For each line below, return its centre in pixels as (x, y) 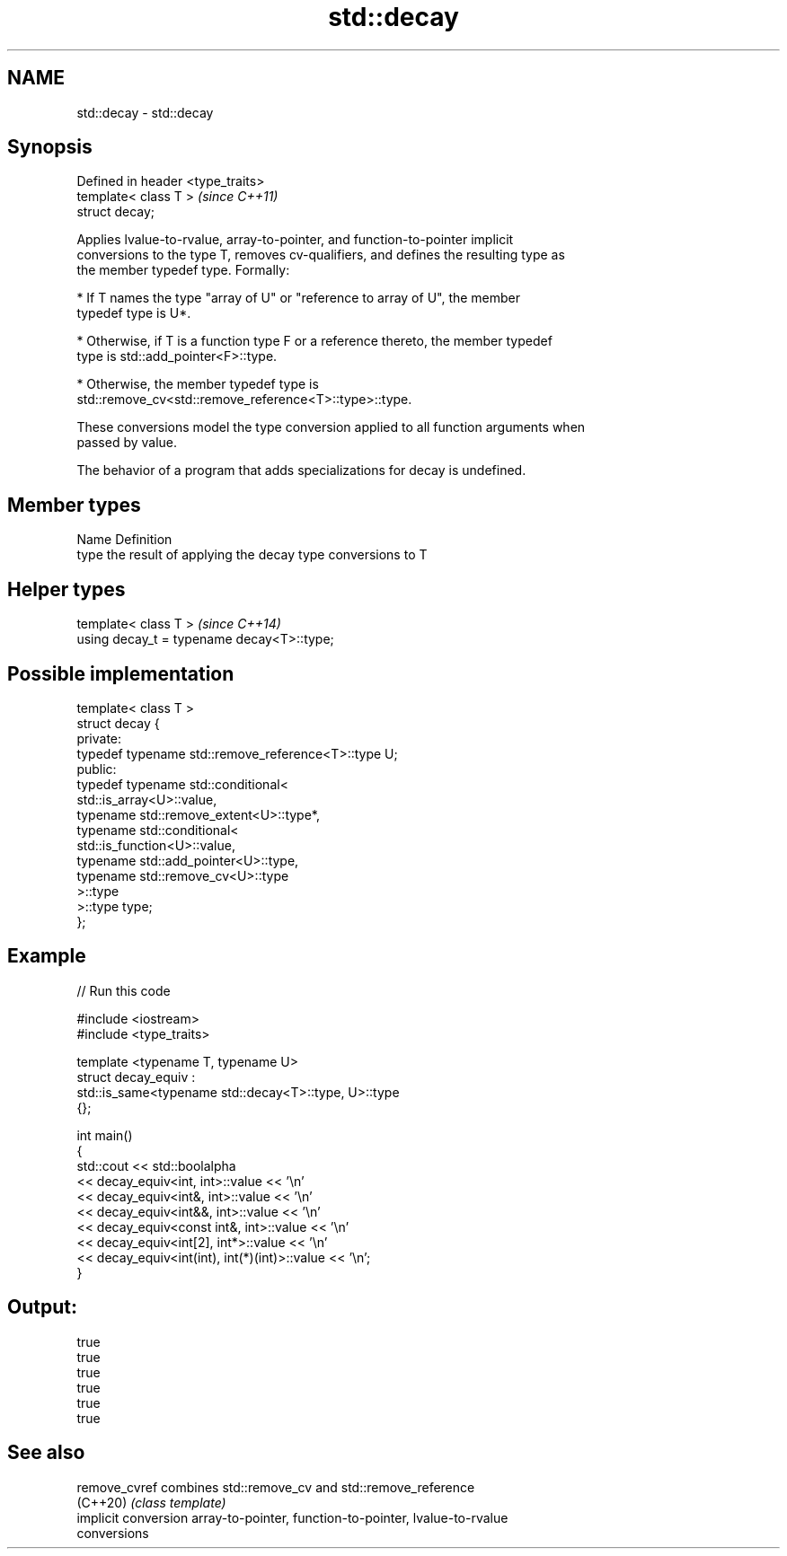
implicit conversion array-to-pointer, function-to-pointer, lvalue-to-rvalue (292, 1517)
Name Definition (124, 540)
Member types (74, 505)
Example (47, 956)
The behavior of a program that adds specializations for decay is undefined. (301, 470)
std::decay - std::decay (145, 112)
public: (97, 769)
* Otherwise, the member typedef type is (198, 384)
